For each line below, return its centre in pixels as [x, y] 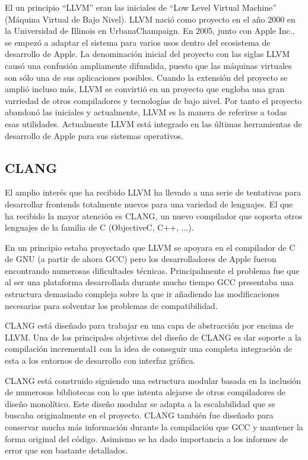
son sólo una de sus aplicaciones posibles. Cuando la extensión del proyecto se [146, 77]
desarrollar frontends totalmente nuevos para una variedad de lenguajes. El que [149, 204]
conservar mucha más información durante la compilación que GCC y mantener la [154, 427]
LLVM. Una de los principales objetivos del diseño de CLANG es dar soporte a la [153, 337]
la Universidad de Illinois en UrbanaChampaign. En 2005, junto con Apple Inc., [150, 31]
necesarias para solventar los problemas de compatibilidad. [111, 305]
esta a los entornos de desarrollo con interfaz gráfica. [100, 360]
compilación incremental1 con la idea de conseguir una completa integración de [148, 349]
